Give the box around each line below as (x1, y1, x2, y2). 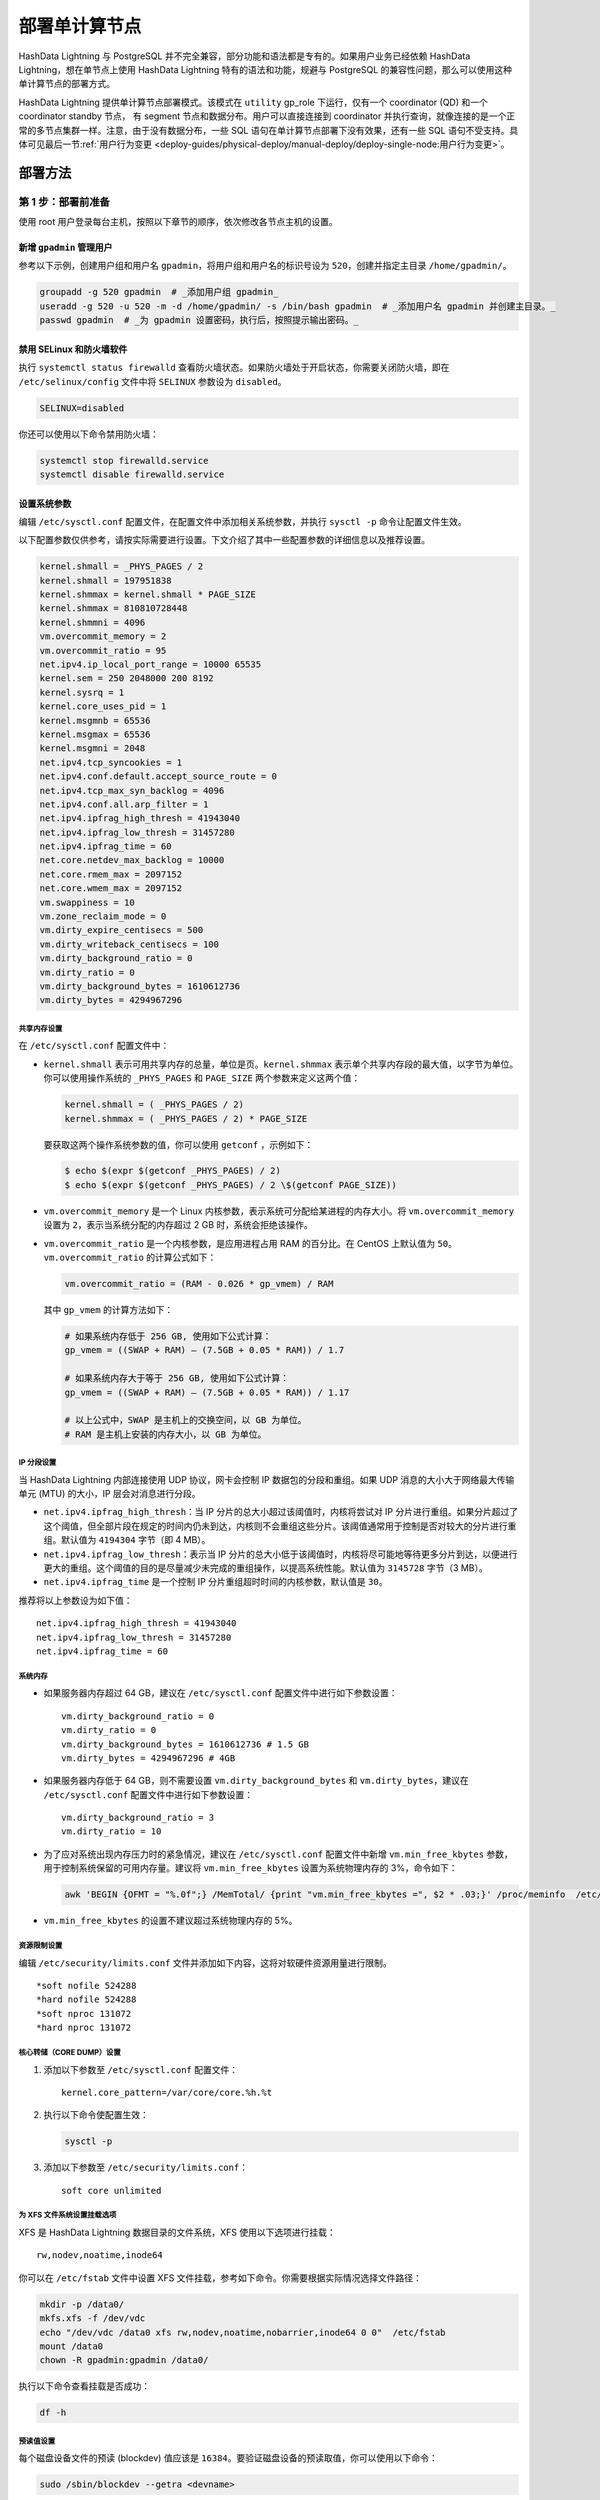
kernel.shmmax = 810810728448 (39, 603, 188, 614)
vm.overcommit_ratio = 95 (39, 645, 167, 656)
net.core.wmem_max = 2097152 (39, 883, 183, 894)
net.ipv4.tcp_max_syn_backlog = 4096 (39, 785, 225, 796)
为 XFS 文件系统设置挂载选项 (18, 2210, 117, 2220)
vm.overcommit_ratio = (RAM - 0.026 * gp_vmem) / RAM (64, 1278, 334, 1290)
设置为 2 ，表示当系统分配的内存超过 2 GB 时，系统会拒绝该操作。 (43, 1219, 314, 1231)
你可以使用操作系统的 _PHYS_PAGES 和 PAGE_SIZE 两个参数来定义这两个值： (43, 1072, 361, 1084)
